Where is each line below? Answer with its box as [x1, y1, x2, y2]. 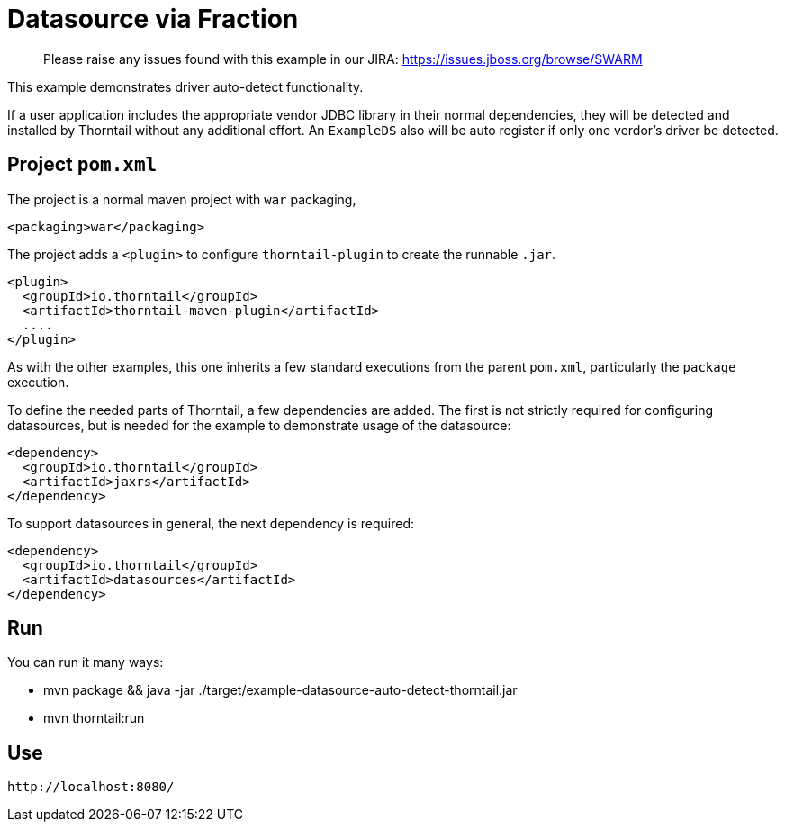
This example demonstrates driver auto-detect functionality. [7, 78, 364, 95]
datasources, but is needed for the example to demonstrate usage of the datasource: [7, 417, 511, 433]
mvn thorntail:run [43, 710, 145, 726]
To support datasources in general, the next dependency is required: [7, 515, 415, 531]
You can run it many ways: [7, 654, 164, 671]
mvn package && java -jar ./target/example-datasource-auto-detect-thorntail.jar [43, 682, 518, 698]
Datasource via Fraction [7, 4, 299, 34]
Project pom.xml [7, 153, 158, 176]
